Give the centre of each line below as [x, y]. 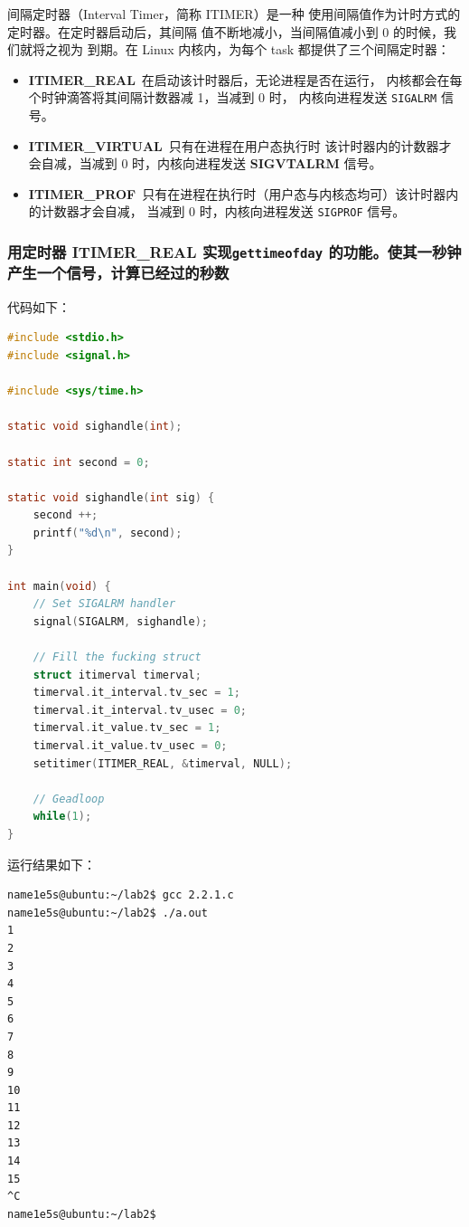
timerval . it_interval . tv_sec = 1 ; [136, 693]
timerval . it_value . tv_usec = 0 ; [130, 746]
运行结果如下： [52, 864]
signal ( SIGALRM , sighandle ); [120, 621]
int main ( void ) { [59, 586]
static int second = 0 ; [79, 462]
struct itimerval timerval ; [117, 675]
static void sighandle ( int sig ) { [111, 497]
